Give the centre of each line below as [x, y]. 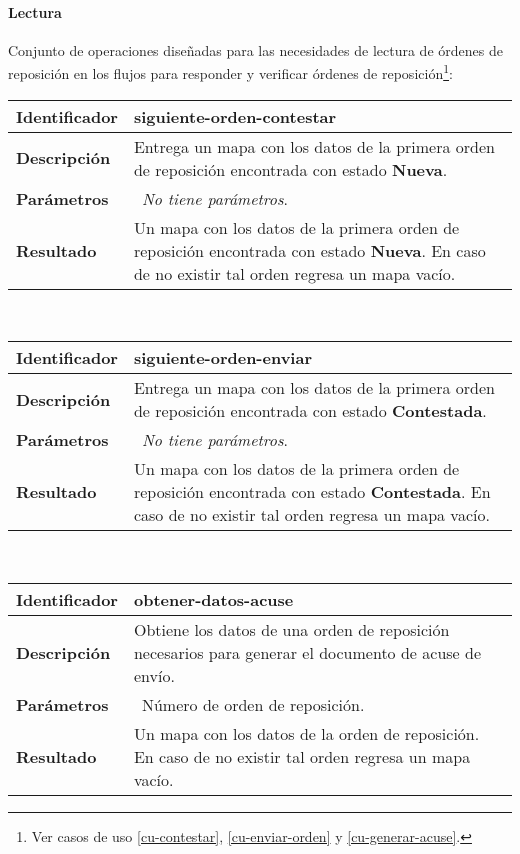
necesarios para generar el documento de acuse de [307, 652]
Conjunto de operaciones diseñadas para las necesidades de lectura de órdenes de [255, 49]
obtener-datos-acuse [213, 599]
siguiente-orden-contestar [235, 116]
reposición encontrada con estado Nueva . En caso [309, 250]
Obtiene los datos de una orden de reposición [291, 629]
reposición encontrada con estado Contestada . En [312, 492]
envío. [154, 675]
